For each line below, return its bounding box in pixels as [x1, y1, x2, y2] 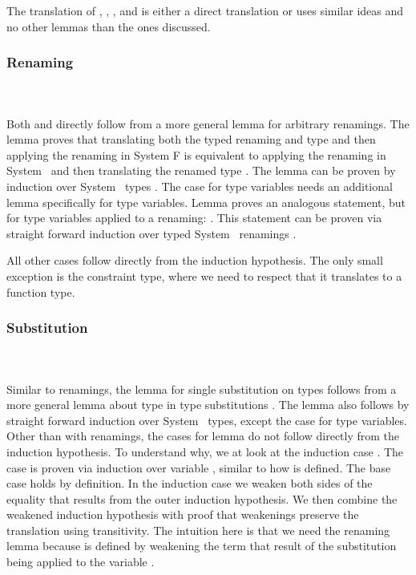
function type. [6, 283, 75, 300]
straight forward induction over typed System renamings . [6, 225, 297, 241]
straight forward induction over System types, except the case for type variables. [6, 411, 407, 428]
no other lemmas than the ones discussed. [6, 18, 211, 34]
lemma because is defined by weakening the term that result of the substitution [6, 537, 397, 554]
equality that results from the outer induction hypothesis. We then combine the [6, 490, 398, 507]
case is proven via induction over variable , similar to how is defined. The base [6, 459, 391, 476]
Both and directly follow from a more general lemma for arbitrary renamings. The [6, 115, 410, 132]
